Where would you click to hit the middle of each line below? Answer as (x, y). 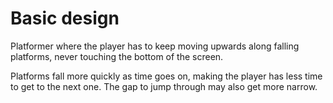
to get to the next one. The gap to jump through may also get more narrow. (164, 86)
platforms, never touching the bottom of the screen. (117, 56)
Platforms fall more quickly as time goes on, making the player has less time (166, 76)
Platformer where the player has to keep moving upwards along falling (155, 46)
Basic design (65, 18)
